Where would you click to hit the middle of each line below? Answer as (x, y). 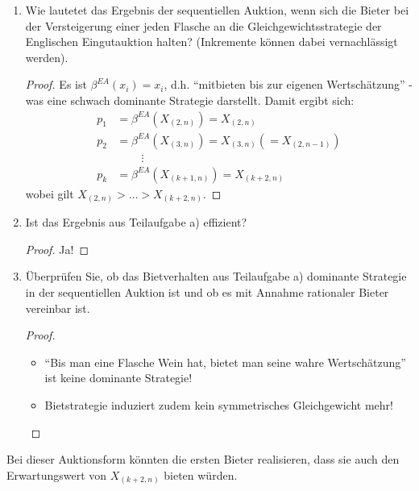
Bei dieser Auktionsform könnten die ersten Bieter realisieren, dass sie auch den (203, 459)
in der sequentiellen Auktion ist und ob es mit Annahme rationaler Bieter (207, 291)
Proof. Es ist (56, 84)
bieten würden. (201, 474)
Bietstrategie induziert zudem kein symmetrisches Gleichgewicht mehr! (219, 404)
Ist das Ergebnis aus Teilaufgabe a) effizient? (136, 222)
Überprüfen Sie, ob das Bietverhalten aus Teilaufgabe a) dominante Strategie (216, 276)
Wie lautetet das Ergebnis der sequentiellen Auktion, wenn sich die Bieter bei (217, 10)
